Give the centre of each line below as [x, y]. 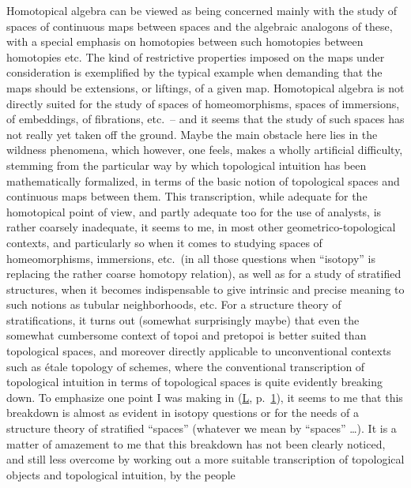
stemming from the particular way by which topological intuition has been [187, 165]
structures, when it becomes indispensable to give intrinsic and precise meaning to [205, 289]
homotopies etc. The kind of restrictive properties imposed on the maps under [196, 56]
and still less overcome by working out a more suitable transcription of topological [205, 459]
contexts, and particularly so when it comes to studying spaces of [164, 242]
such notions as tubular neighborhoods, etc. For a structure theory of [174, 304]
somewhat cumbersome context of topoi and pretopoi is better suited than [187, 335]
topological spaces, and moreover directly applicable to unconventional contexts [199, 351]
